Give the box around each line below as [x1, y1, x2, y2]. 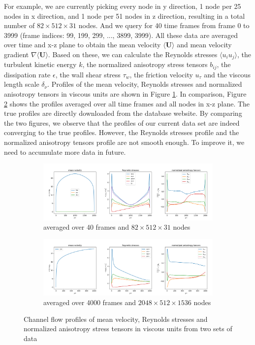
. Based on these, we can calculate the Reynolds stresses [48, 49, 218, 59]
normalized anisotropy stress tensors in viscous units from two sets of [24, 323, 232, 334]
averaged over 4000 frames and [43, 297, 136, 308]
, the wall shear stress [55, 69, 121, 79]
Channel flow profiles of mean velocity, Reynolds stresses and [24, 313, 208, 324]
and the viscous [204, 69, 251, 79]
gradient [4, 49, 29, 59]
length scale [4, 79, 39, 89]
